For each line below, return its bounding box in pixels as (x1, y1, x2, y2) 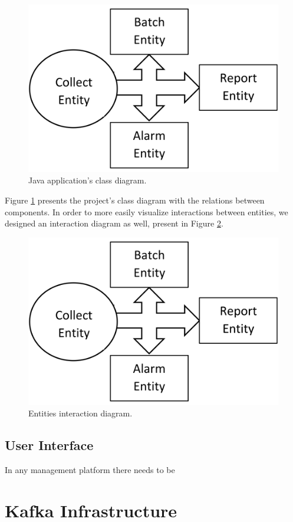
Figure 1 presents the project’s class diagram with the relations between (5, 194, 265, 206)
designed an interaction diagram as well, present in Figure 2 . (5, 217, 223, 229)
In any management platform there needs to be (5, 463, 175, 475)
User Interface (5, 436, 94, 454)
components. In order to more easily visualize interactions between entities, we (5, 205, 288, 218)
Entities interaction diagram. (28, 407, 133, 419)
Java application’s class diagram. (28, 174, 147, 186)
